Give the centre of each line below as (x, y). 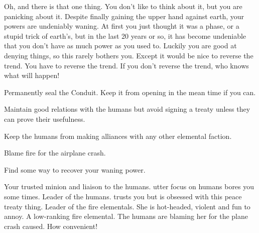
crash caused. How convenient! (51, 226)
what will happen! (32, 75)
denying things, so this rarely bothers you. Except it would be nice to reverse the (129, 55)
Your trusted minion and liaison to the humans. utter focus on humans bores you (129, 186)
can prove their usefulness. (45, 119)
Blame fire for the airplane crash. (55, 153)
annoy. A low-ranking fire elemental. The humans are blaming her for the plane (126, 216)
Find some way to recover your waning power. (75, 169)
